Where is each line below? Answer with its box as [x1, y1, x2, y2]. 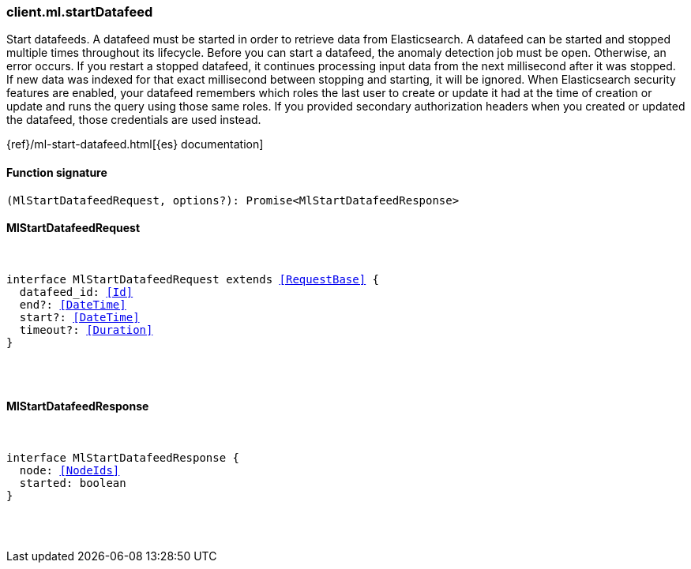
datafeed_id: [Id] [19, 285, 133, 298]
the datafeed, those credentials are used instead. [6, 113, 261, 127]
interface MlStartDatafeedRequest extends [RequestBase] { [6, 272, 380, 286]
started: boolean [19, 477, 126, 490]
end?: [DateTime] [19, 298, 126, 311]
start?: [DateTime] [19, 310, 140, 324]
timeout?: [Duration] [19, 323, 153, 336]
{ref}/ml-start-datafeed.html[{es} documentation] [6, 137, 264, 152]
